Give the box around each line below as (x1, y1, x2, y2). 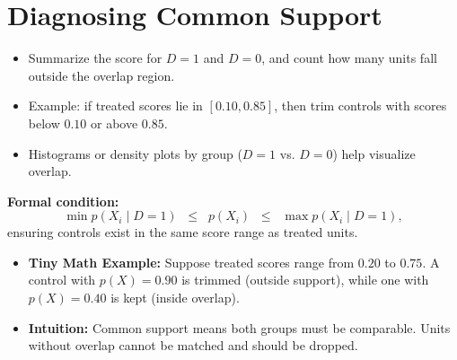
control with (28, 270, 96, 289)
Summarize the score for (28, 48, 163, 67)
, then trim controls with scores (274, 96, 447, 115)
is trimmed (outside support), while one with (181, 270, 429, 289)
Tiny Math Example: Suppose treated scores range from (28, 252, 355, 271)
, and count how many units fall (261, 48, 437, 67)
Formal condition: (7, 191, 119, 210)
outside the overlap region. (28, 66, 175, 84)
